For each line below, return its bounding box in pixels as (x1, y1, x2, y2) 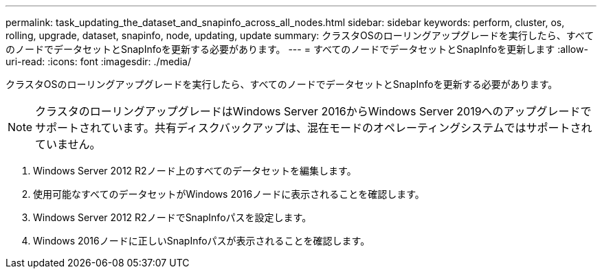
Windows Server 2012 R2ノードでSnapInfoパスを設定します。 (33, 212, 312, 223)
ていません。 (35, 137, 101, 151)
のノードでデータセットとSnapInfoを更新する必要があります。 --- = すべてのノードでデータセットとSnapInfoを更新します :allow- (5, 43, 588, 55)
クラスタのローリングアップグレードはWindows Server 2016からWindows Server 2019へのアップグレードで (35, 104, 592, 118)
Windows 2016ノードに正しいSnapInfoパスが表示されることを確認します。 (33, 235, 370, 247)
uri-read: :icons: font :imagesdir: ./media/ (5, 56, 191, 67)
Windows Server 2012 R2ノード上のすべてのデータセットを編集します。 (33, 165, 357, 176)
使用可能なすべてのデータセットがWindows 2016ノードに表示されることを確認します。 (33, 188, 425, 200)
